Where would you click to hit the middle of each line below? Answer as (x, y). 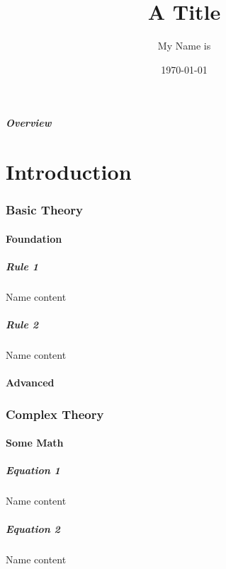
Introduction (69, 172)
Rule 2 (22, 324)
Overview (29, 123)
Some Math (35, 443)
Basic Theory (45, 210)
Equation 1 (33, 470)
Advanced (30, 383)
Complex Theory (55, 414)
